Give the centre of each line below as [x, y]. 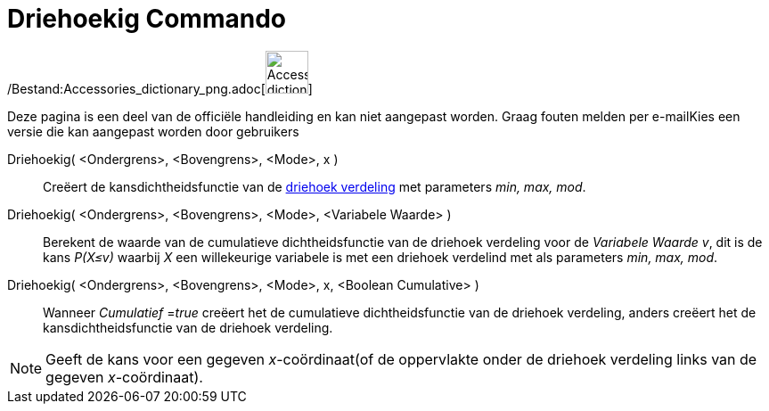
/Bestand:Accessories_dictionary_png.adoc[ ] [160, 88]
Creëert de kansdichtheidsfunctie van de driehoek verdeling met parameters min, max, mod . [315, 186]
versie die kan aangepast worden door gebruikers [153, 131]
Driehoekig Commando [147, 19]
